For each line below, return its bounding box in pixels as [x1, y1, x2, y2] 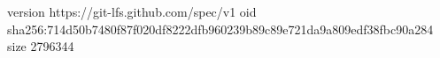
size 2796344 [7, 37, 74, 55]
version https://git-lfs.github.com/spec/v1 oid [7, 3, 257, 20]
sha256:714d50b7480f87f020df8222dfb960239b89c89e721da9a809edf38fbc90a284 [7, 19, 434, 38]
